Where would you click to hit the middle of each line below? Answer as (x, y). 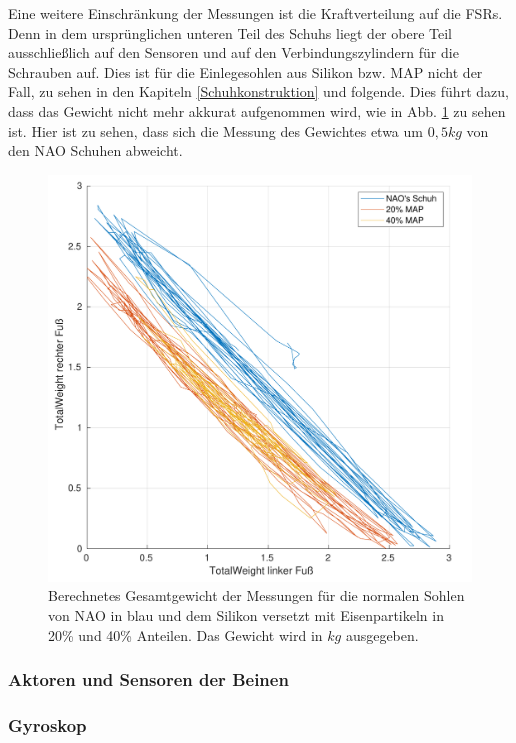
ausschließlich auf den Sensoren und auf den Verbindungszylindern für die (233, 52)
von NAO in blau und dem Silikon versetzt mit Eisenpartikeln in (246, 614)
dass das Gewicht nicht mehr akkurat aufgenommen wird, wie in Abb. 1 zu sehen (257, 110)
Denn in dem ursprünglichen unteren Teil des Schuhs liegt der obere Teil (230, 32)
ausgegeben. (382, 634)
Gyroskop (47, 724)
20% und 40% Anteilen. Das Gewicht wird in (185, 634)
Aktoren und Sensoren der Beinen (148, 679)
